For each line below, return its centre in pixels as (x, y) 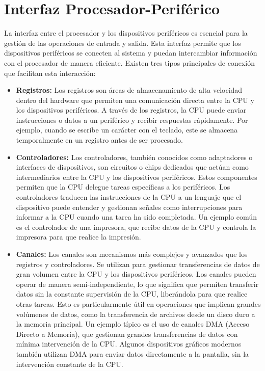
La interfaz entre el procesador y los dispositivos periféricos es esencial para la (126, 33)
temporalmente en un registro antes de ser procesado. (99, 140)
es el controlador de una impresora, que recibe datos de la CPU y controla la (136, 227)
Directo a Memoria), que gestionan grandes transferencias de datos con (127, 334)
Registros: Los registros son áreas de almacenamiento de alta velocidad (129, 90)
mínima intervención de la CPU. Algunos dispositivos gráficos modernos (129, 344)
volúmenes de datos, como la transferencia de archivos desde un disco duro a (136, 314)
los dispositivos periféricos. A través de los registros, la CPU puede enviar (131, 110)
